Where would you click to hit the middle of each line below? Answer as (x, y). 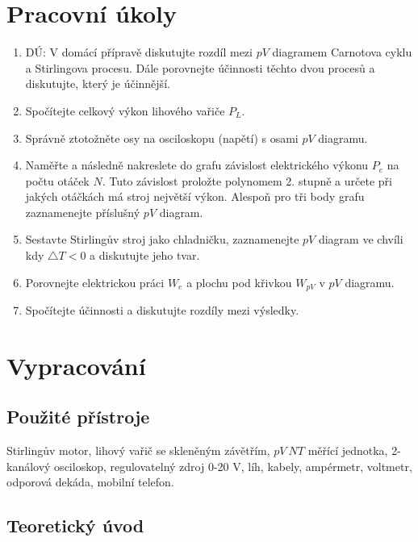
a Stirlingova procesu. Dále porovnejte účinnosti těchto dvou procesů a (200, 67)
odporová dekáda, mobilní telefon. (90, 482)
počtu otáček (57, 180)
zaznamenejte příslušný (83, 212)
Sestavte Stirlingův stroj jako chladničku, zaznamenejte (162, 239)
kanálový (29, 466)
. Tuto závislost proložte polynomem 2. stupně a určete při (247, 180)
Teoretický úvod (75, 525)
